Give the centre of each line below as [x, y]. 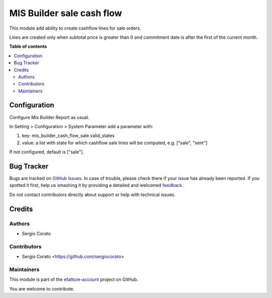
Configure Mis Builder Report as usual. [49, 117]
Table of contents [28, 46]
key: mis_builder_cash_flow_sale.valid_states [68, 136]
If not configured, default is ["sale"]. [47, 152]
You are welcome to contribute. [42, 288]
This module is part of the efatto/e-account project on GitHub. [74, 279]
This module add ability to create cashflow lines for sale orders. [75, 28]
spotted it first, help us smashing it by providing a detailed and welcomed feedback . [96, 185]
